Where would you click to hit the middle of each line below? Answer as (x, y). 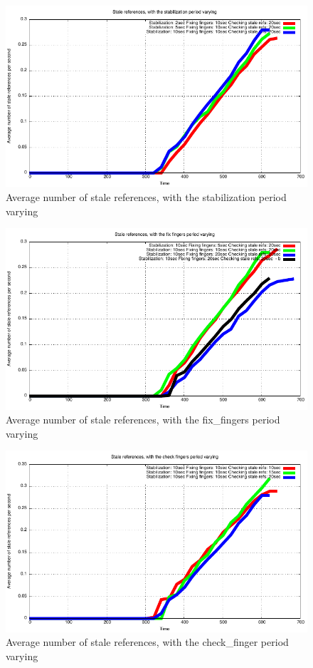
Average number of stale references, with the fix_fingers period (143, 420)
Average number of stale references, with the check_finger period (147, 642)
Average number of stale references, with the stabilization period (146, 196)
